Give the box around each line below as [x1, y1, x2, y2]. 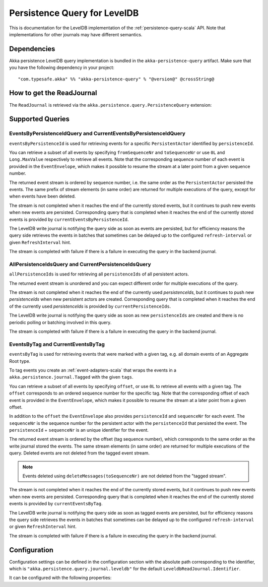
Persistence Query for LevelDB [9, 7, 139, 18]
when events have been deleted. [9, 194, 76, 199]
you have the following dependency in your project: [9, 65, 115, 70]
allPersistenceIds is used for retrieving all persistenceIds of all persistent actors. [9, 271, 189, 277]
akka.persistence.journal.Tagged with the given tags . [9, 374, 134, 380]
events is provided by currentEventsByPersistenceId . [9, 216, 129, 222]
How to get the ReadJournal [9, 89, 97, 97]
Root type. [9, 358, 31, 364]
